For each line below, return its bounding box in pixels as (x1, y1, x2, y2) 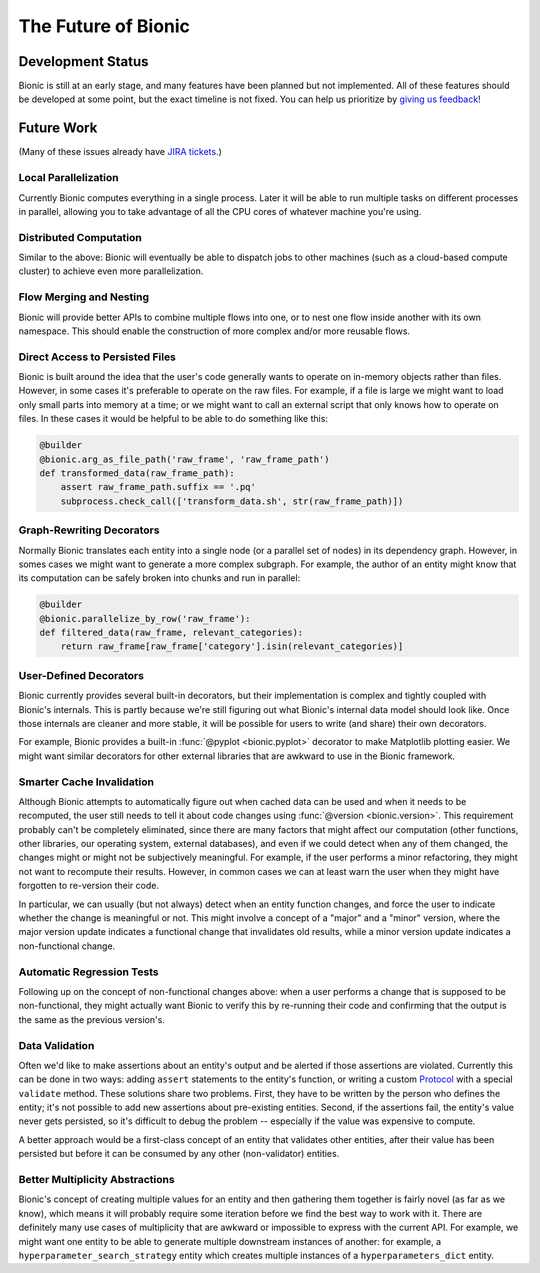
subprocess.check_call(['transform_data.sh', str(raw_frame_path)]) (60, 495, 404, 507)
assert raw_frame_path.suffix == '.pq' (60, 481, 257, 493)
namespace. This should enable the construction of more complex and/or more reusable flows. (18, 325, 410, 337)
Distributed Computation (18, 230, 142, 244)
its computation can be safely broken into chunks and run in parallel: (18, 572, 301, 584)
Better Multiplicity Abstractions (18, 1173, 175, 1186)
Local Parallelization (18, 171, 119, 185)
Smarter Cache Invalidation (18, 775, 155, 789)
